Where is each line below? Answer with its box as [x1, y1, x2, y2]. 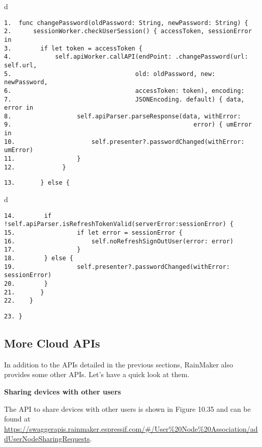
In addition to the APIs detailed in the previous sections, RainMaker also [4, 359, 234, 369]
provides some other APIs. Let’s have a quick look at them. [4, 369, 189, 380]
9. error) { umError [4, 121, 252, 129]
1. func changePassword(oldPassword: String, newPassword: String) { [4, 19, 248, 27]
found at [4, 413, 31, 424]
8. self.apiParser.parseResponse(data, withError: [4, 112, 241, 120]
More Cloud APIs [4, 335, 100, 351]
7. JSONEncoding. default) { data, [4, 95, 245, 103]
